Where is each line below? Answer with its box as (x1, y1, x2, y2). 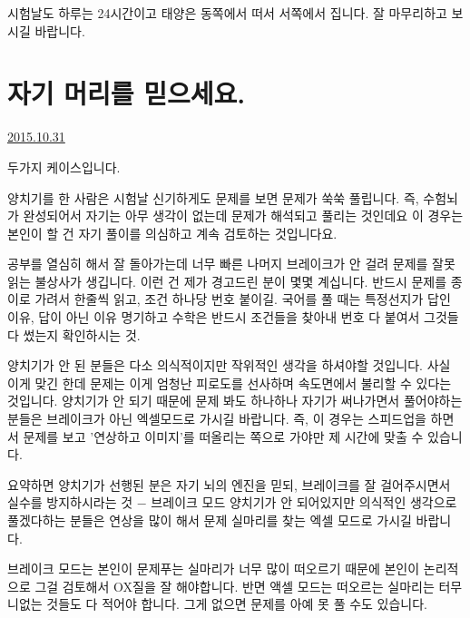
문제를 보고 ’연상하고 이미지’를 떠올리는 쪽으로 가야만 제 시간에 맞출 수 (23, 427, 424, 446)
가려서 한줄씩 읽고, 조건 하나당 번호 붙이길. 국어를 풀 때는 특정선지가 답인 (34, 289, 451, 309)
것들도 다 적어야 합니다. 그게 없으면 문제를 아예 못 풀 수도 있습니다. (46, 594, 428, 613)
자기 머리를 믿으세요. (7, 74, 246, 112)
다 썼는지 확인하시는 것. (7, 325, 141, 344)
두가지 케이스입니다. (7, 157, 121, 176)
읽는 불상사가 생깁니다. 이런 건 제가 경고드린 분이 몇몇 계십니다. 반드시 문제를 (7, 271, 447, 290)
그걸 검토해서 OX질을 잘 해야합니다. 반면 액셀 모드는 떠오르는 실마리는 (34, 576, 435, 595)
